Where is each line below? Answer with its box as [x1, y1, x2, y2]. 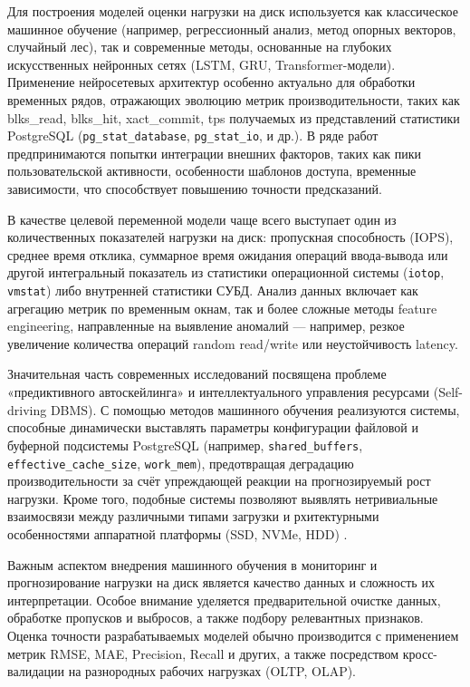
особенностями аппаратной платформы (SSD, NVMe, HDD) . [7, 524, 348, 543]
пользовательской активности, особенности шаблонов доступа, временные [7, 161, 417, 180]
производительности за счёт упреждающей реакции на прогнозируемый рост [7, 471, 431, 490]
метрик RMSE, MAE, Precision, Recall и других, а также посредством [7, 643, 399, 663]
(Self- [433, 382, 463, 402]
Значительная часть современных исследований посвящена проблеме [7, 364, 387, 383]
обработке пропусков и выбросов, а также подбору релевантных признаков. [7, 608, 424, 627]
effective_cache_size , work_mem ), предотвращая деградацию [7, 453, 354, 472]
